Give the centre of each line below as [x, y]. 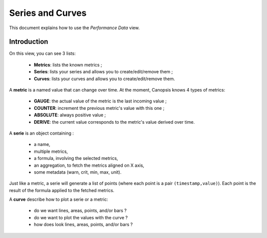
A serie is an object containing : [42, 133]
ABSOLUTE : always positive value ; [70, 115]
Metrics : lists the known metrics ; [68, 65]
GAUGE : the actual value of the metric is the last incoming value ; [100, 101]
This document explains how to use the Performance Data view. [74, 28]
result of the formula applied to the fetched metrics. [62, 190]
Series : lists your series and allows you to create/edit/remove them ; [103, 72]
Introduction [29, 42]
